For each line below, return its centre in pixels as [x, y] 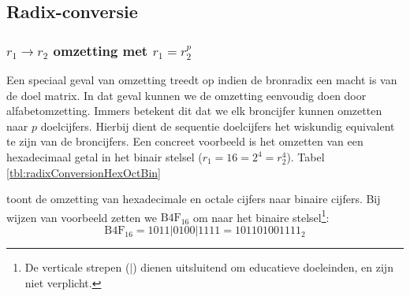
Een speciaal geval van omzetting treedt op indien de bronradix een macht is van [202, 80]
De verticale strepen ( [77, 267]
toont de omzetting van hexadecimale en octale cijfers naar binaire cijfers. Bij [194, 199]
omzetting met [101, 50]
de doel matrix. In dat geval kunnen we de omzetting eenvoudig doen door [186, 95]
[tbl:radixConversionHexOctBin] [84, 172]
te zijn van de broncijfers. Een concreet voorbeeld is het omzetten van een [185, 141]
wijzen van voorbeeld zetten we [82, 217]
